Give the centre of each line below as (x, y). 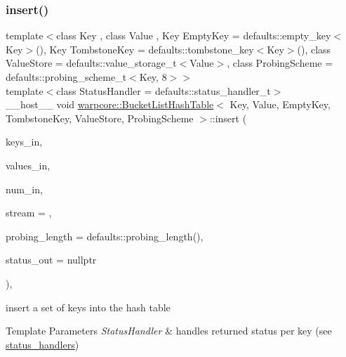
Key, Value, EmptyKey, (280, 104)
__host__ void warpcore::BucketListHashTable (110, 104)
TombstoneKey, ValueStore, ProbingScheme (100, 118)
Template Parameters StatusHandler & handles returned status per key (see (169, 331)
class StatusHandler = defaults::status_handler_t (164, 90)
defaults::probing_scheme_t (66, 77)
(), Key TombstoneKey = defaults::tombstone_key (145, 49)
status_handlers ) (42, 344)
